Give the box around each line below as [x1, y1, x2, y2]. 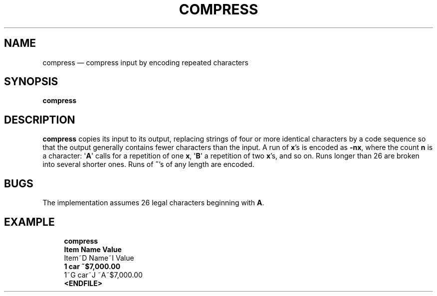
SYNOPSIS [4, 75, 58, 88]
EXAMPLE [4, 215, 55, 228]
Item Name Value [64, 245, 122, 254]
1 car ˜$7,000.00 [64, 262, 121, 271]
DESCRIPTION [4, 113, 75, 126]
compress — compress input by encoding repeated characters [42, 58, 248, 67]
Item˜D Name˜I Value [64, 253, 134, 262]
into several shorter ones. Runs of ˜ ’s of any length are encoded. [42, 160, 254, 169]
